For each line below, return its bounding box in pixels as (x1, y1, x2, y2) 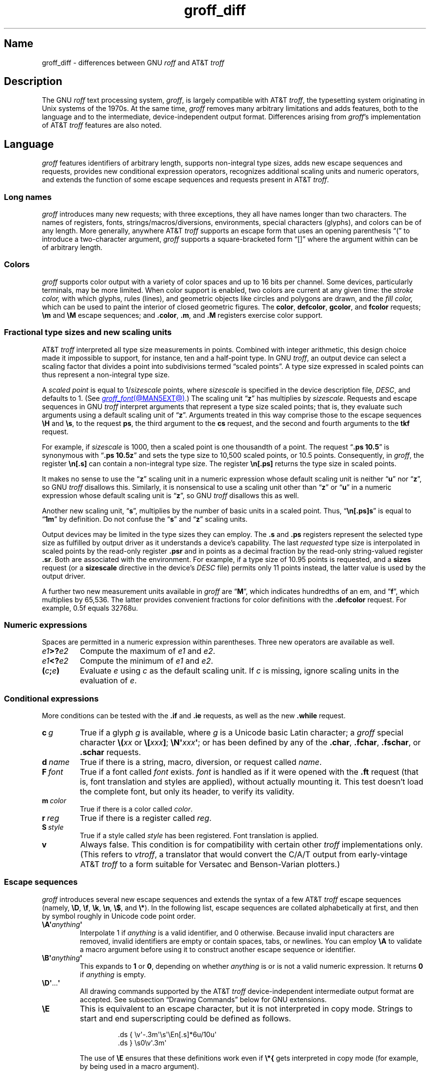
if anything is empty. (80, 970, 146, 979)
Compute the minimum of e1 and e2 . (80, 656, 213, 666)
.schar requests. (80, 747, 141, 758)
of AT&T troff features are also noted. (42, 121, 162, 130)
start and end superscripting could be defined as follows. (80, 1013, 291, 1023)
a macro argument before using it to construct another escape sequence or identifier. (80, 945, 356, 954)
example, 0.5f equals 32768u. (42, 603, 138, 612)
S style (42, 823, 64, 832)
